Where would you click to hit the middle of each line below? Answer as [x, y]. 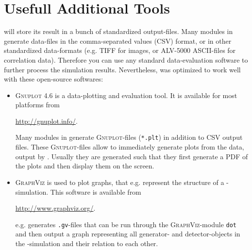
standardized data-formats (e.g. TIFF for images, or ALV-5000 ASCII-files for [120, 50]
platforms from [37, 105]
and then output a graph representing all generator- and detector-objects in [128, 234]
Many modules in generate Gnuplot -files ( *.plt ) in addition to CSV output [129, 137]
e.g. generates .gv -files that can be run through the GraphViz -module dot [126, 224]
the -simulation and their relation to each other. [87, 243]
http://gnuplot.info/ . [46, 121]
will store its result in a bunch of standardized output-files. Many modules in [118, 31]
